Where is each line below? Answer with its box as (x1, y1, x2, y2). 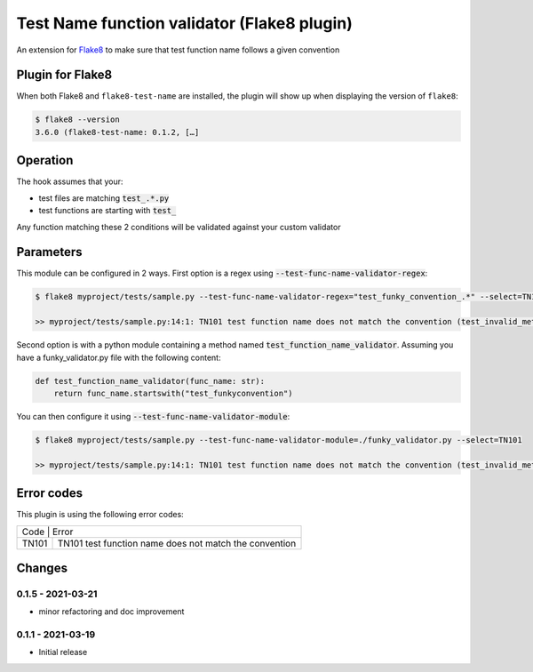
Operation (16, 153, 74, 168)
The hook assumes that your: (16, 176, 123, 187)
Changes (16, 560, 68, 575)
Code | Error (21, 525, 74, 538)
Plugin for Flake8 (16, 68, 113, 83)
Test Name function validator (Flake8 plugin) (16, 13, 353, 33)
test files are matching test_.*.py (38, 192, 170, 204)
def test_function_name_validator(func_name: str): (35, 376, 266, 386)
